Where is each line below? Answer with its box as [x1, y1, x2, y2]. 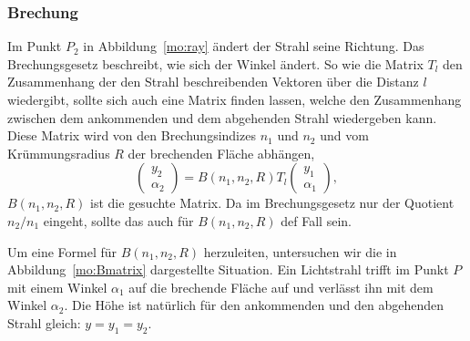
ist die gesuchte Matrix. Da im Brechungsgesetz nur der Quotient [90, 193, 455, 212]
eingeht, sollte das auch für [43, 211, 194, 230]
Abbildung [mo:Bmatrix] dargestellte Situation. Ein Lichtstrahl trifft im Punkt [7, 260, 449, 279]
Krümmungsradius [7, 143, 110, 162]
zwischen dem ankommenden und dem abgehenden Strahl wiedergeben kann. [7, 108, 437, 127]
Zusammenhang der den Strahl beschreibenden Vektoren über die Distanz [7, 72, 419, 91]
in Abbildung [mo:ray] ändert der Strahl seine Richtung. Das [83, 36, 424, 56]
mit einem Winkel [7, 277, 107, 296]
